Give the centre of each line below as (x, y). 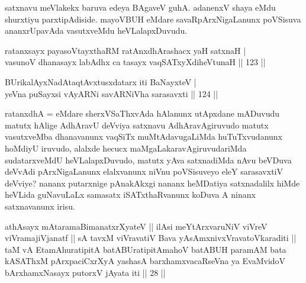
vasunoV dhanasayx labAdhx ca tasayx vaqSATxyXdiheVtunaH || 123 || (135, 62)
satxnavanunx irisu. (40, 206)
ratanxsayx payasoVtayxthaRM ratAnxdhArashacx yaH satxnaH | (125, 50)
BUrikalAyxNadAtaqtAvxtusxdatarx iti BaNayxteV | (101, 81)
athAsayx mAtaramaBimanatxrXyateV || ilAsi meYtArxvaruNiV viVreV (136, 226)
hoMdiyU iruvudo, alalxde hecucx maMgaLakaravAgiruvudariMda (126, 148)
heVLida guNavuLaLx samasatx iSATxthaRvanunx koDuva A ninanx (130, 194)
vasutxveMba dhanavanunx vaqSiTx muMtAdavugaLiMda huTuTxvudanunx (144, 136)
